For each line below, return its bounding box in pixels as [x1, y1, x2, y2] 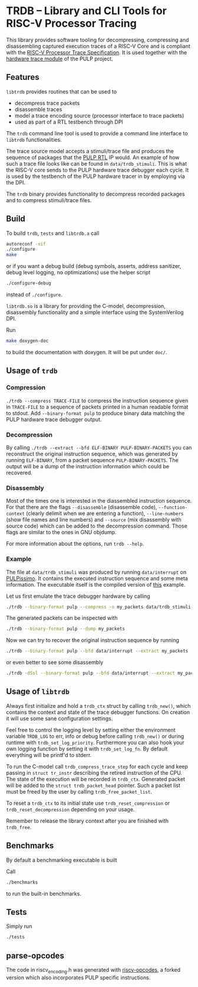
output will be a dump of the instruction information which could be [6, 462, 170, 470]
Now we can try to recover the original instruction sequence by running [6, 637, 180, 644]
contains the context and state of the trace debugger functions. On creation [6, 708, 190, 716]
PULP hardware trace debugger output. [6, 416, 102, 423]
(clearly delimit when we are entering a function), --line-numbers [26, 510, 184, 517]
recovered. [6, 469, 32, 476]
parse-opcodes [6, 950, 65, 960]
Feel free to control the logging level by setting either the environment [6, 726, 176, 733]
